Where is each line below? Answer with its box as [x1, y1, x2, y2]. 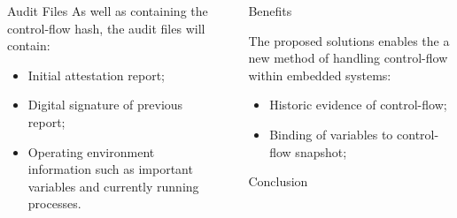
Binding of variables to [269, 124, 393, 143]
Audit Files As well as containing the [7, 2, 208, 19]
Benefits [248, 2, 292, 19]
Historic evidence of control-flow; [269, 95, 447, 114]
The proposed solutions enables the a [248, 31, 450, 49]
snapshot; [295, 142, 347, 161]
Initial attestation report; [27, 65, 165, 84]
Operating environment [27, 142, 155, 161]
